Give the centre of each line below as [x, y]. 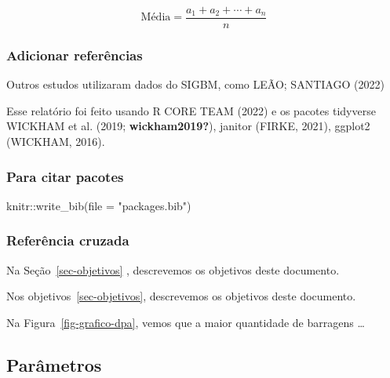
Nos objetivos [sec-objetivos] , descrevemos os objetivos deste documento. [181, 296]
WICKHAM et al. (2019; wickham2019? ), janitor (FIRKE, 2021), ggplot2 [188, 126]
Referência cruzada [68, 240]
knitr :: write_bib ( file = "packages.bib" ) [99, 205]
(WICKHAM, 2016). [56, 142]
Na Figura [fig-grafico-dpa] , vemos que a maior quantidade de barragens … [186, 322]
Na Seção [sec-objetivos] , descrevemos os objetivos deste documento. [173, 269]
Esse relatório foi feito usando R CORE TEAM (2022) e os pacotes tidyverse [191, 110]
